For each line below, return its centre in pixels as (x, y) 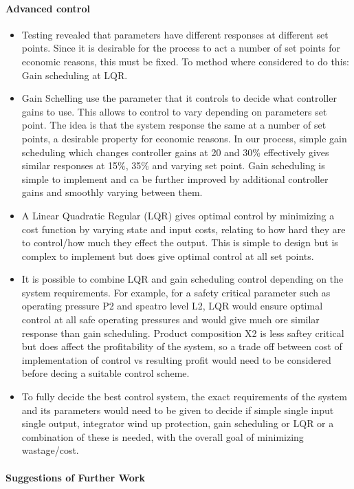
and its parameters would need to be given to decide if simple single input (178, 410)
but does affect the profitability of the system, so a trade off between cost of (182, 346)
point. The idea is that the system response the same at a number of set (174, 125)
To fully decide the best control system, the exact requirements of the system (184, 396)
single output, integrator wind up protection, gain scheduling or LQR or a (178, 423)
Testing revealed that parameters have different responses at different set (175, 34)
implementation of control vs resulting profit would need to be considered (176, 359)
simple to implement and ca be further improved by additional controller (175, 178)
